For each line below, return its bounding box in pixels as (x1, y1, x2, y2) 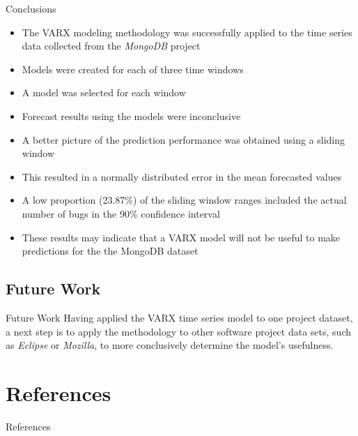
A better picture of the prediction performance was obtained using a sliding (22, 132, 345, 146)
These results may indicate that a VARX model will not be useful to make (22, 230, 341, 244)
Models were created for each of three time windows (22, 61, 244, 76)
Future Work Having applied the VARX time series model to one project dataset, (6, 310, 353, 324)
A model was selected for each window (22, 85, 186, 100)
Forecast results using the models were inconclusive (22, 108, 241, 123)
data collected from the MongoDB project (22, 38, 201, 53)
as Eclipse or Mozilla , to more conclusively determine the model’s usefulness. (6, 338, 334, 352)
